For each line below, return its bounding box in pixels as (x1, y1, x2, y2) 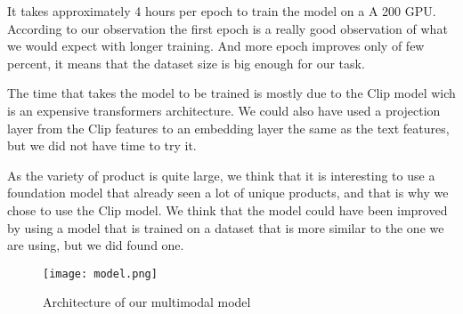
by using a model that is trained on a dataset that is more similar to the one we (7, 218, 444, 237)
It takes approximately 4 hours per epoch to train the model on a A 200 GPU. (7, 2, 436, 20)
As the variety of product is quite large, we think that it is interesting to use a (7, 165, 435, 184)
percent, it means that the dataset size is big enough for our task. (7, 53, 365, 72)
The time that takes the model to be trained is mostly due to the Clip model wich (7, 84, 456, 102)
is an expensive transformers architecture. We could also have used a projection (7, 101, 441, 119)
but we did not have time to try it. (7, 136, 197, 155)
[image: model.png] (43, 267, 158, 280)
